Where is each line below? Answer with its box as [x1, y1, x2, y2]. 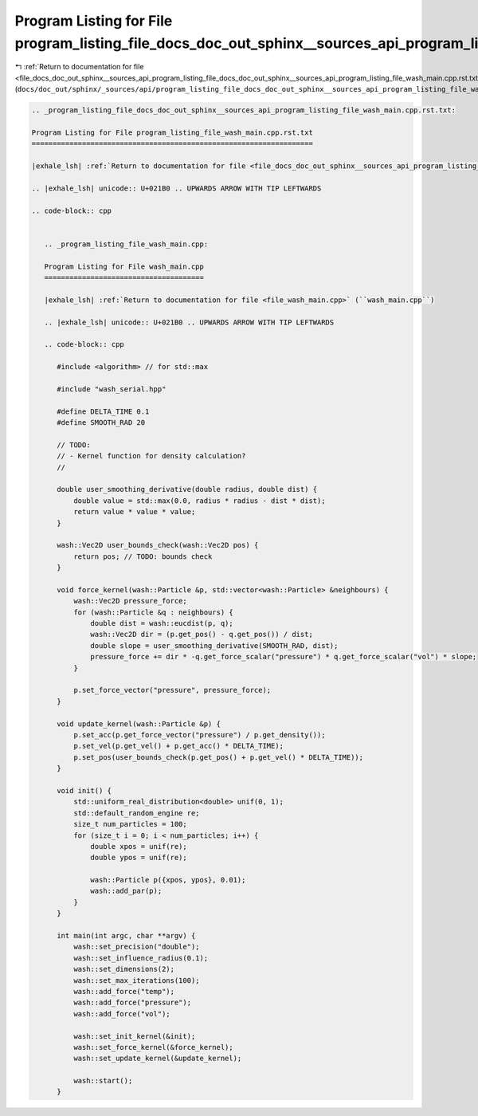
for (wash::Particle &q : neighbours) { [72, 607, 234, 617]
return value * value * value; [72, 507, 196, 517]
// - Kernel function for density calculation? [57, 451, 246, 461]
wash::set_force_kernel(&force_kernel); [72, 1043, 234, 1051]
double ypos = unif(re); [90, 853, 187, 863]
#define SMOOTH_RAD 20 [57, 418, 146, 427]
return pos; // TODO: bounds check [72, 552, 213, 561]
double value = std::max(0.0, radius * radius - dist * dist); [72, 496, 326, 505]
